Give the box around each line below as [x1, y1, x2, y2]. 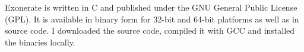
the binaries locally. [5, 35, 75, 48]
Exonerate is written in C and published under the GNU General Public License [5, 1, 297, 13]
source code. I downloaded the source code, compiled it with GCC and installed [5, 24, 295, 37]
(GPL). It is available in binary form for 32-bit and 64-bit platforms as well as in [5, 12, 299, 25]
